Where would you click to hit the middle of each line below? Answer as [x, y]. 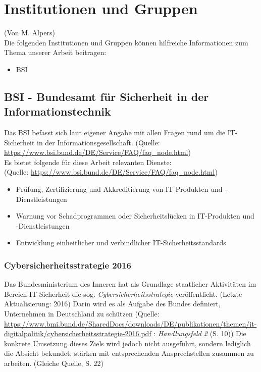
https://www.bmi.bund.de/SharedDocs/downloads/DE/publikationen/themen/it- [130, 323]
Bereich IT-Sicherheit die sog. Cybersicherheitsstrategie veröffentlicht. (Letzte [123, 294]
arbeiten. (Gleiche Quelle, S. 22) [54, 363]
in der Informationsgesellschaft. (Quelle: [98, 142]
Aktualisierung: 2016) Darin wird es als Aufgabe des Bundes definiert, [112, 304]
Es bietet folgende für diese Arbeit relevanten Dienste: [88, 162]
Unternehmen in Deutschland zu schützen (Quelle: [82, 314]
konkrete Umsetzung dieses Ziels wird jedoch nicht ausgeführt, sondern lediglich [127, 343]
